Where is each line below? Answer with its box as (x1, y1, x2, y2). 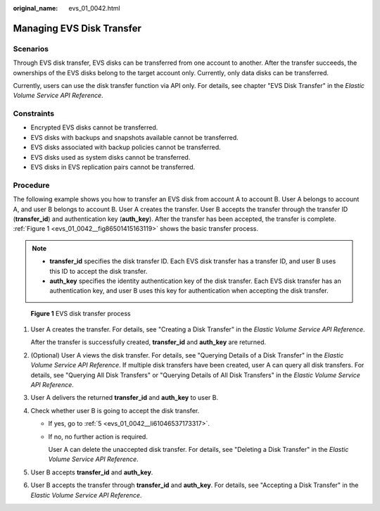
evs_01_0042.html (68, 4, 120, 12)
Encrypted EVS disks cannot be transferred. (30, 123, 158, 132)
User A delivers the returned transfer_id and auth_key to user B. (30, 393, 218, 402)
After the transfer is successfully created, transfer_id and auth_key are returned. (30, 338, 267, 346)
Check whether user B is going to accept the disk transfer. (30, 406, 200, 415)
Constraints (13, 109, 55, 119)
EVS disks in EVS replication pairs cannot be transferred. (30, 163, 196, 172)
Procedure (13, 180, 50, 190)
